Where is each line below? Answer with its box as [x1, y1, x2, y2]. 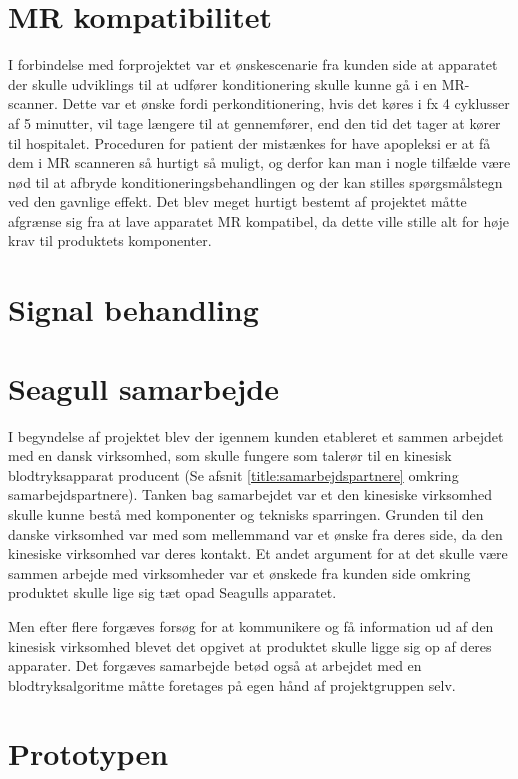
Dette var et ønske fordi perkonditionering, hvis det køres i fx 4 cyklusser [62, 93, 510, 114]
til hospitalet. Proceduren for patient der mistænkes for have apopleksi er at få [8, 132, 491, 153]
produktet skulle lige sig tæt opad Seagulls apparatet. [8, 582, 337, 603]
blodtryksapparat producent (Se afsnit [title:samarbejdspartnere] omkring [8, 464, 459, 485]
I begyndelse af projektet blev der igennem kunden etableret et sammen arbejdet [8, 425, 504, 446]
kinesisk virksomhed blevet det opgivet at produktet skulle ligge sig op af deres [8, 635, 492, 656]
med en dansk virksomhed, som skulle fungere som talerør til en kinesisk [8, 445, 452, 466]
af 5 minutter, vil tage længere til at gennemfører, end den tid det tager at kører [8, 112, 501, 133]
